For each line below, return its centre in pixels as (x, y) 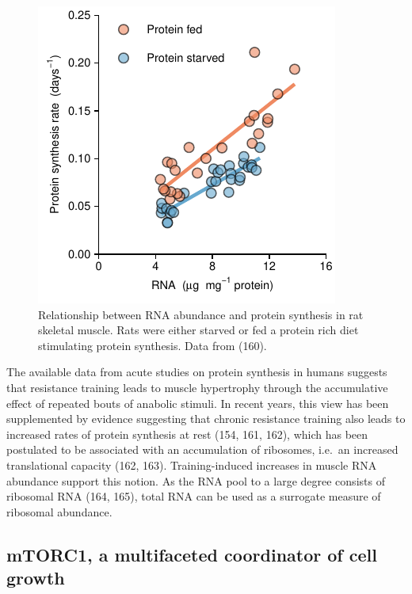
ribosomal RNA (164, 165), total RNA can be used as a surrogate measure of (194, 496)
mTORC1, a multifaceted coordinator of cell (192, 554)
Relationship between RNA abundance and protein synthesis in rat (201, 314)
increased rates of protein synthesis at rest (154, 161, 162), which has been (187, 434)
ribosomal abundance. (59, 511)
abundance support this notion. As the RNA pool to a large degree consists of (196, 480)
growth (36, 578)
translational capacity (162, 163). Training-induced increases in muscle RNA (192, 465)
